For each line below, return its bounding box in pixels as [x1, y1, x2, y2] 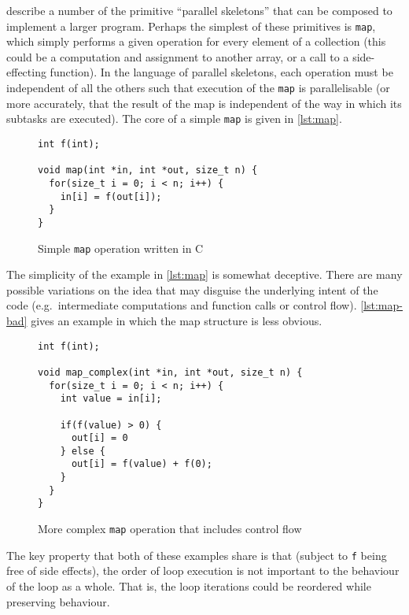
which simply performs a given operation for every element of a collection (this [6, 33, 386, 50]
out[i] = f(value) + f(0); [71, 458, 212, 470]
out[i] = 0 [71, 432, 128, 444]
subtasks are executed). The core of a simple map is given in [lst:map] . [6, 110, 342, 127]
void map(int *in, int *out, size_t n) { [38, 165, 258, 176]
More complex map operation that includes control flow [38, 521, 302, 537]
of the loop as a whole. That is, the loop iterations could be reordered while [6, 578, 371, 594]
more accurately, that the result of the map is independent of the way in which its [6, 94, 402, 111]
